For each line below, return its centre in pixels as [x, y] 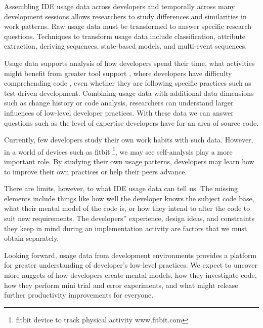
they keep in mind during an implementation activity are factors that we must [126, 228]
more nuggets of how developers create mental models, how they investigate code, [130, 275]
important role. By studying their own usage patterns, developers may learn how [129, 161]
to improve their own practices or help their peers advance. [96, 171]
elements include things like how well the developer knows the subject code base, [129, 198]
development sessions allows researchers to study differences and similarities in [125, 16]
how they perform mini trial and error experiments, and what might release [121, 285]
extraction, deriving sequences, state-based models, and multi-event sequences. [126, 46]
